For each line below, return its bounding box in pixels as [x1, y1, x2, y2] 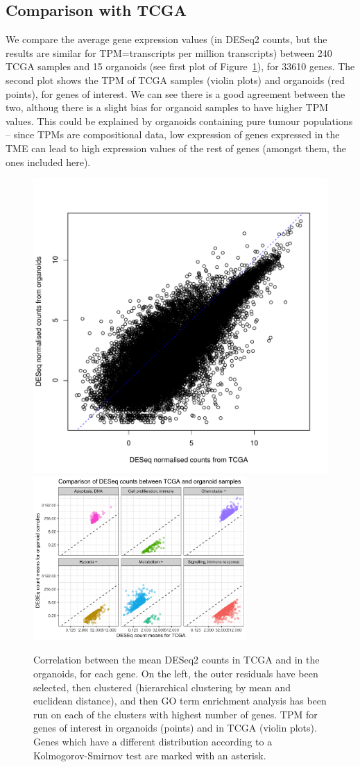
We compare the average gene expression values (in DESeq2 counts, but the [6, 32, 327, 47]
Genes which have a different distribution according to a [33, 734, 273, 748]
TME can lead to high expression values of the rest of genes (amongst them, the [6, 140, 347, 155]
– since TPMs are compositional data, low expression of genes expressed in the [6, 127, 340, 142]
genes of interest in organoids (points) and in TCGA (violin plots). [33, 720, 317, 735]
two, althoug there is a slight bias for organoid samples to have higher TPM [6, 100, 329, 115]
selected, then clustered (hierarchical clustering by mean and [33, 679, 291, 694]
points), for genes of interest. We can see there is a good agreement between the [6, 86, 345, 101]
